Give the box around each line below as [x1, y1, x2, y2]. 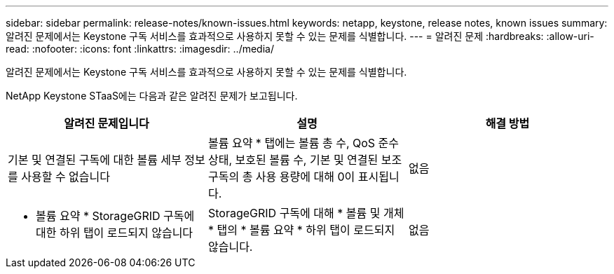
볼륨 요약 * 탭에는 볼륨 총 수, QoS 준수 [207, 136, 400, 150]
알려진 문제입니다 [64, 116, 149, 130]
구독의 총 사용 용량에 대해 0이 [207, 170, 355, 184]
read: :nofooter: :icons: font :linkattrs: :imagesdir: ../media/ [6, 43, 274, 55]
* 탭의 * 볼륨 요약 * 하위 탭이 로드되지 [207, 223, 395, 237]
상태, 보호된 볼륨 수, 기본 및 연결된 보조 [207, 153, 402, 167]
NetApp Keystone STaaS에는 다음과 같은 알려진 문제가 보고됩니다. [6, 90, 298, 102]
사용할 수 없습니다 [21, 170, 110, 184]
